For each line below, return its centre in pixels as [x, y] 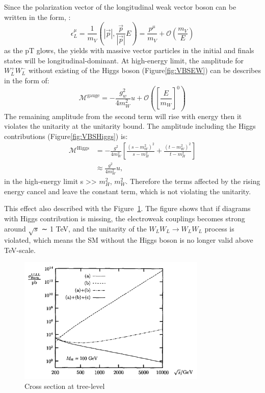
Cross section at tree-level [65, 386]
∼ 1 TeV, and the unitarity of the [94, 228]
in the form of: [27, 80]
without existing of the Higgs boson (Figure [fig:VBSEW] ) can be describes [145, 70]
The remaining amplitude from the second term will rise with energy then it [123, 116]
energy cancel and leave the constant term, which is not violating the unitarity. [128, 191]
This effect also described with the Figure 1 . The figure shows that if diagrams [127, 208]
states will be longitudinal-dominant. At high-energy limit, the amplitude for [124, 60]
